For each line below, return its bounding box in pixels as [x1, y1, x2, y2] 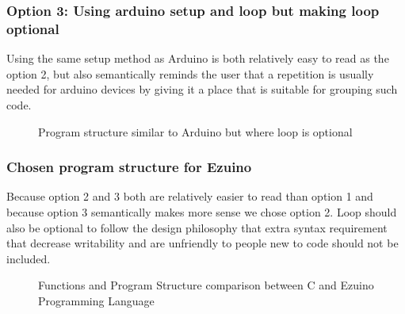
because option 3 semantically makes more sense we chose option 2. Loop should [6, 203, 397, 220]
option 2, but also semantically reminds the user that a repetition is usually [6, 65, 374, 82]
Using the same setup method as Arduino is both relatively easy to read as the [6, 50, 389, 67]
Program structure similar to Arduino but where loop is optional [38, 123, 353, 140]
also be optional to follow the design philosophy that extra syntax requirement [6, 219, 388, 235]
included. [6, 250, 51, 266]
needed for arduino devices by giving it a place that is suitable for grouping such [6, 81, 398, 98]
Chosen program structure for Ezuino [6, 157, 252, 177]
